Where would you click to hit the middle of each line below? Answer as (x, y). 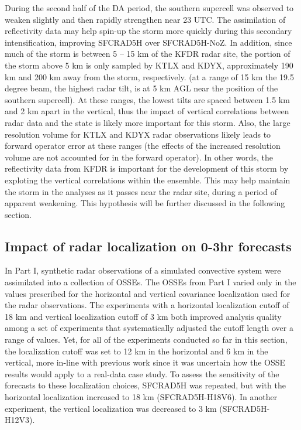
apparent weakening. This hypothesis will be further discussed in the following (145, 203)
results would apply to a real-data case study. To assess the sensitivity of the (142, 373)
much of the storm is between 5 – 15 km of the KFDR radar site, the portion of (148, 54)
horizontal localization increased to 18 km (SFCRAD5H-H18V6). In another (141, 397)
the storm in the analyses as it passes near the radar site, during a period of (141, 191)
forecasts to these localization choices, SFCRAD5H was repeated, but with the (145, 385)
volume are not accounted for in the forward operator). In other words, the (139, 157)
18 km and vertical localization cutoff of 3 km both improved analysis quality (143, 316)
